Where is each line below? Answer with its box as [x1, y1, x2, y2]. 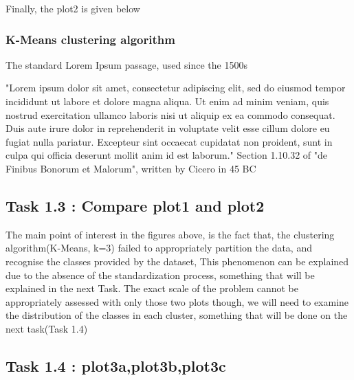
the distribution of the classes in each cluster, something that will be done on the [5, 308, 348, 322]
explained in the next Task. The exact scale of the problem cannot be [5, 281, 299, 295]
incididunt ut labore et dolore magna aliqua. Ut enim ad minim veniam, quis [5, 94, 329, 108]
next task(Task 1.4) [5, 321, 88, 335]
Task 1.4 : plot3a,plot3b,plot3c [5, 355, 226, 376]
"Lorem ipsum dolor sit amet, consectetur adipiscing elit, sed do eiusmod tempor [5, 80, 346, 95]
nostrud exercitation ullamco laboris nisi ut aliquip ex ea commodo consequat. [5, 107, 335, 122]
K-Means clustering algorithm [5, 30, 175, 47]
